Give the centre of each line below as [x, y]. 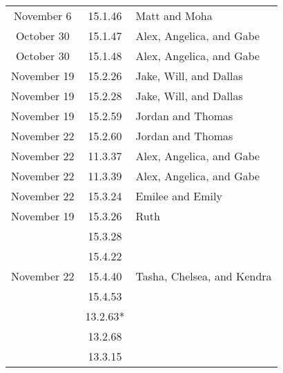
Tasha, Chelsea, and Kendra [204, 276]
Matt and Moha [174, 16]
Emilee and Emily [179, 196]
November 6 [43, 16]
